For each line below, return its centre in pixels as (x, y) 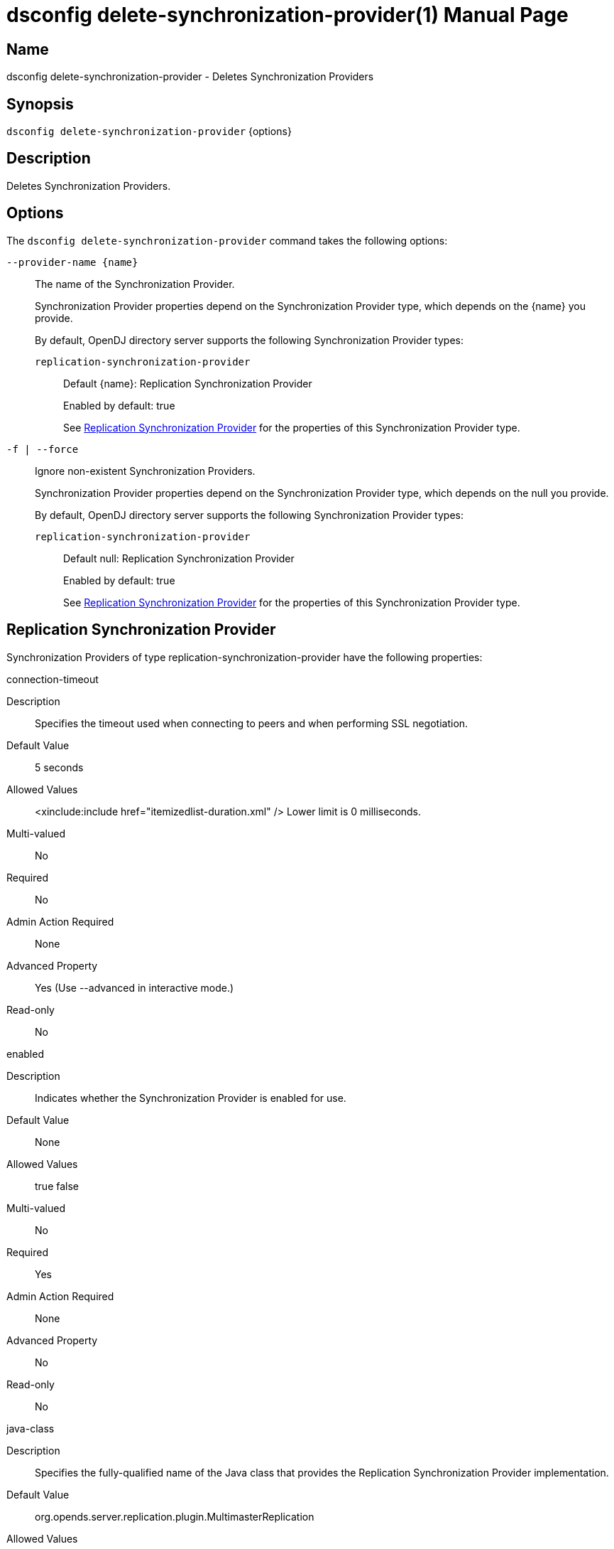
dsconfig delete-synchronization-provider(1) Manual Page (287, 15)
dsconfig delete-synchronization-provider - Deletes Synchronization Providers (190, 77)
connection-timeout (53, 679)
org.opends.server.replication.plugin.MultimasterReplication (175, 1516)
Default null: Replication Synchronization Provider (179, 558)
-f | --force (43, 449)
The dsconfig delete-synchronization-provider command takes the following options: (227, 240)
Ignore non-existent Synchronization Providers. (145, 471)
